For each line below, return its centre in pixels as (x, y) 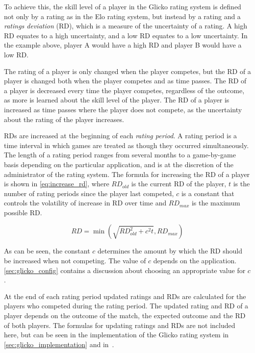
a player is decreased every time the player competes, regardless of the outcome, (124, 90)
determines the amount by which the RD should (170, 251)
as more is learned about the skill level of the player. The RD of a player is (117, 100)
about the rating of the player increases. (64, 119)
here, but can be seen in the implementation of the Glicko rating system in (116, 335)
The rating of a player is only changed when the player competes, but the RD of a (127, 71)
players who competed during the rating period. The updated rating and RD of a (126, 306)
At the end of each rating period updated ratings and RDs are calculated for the (125, 296)
